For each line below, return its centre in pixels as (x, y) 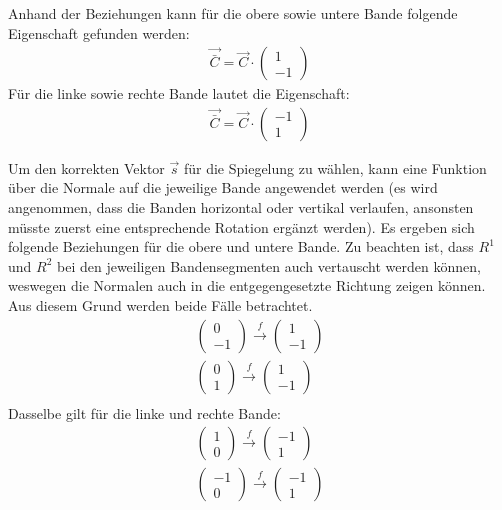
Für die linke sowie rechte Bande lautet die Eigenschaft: (179, 93)
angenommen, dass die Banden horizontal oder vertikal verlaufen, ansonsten (241, 207)
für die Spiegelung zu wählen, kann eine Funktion (335, 167)
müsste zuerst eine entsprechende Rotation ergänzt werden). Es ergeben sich (241, 226)
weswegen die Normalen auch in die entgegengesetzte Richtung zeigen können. (247, 285)
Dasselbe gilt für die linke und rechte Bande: (144, 412)
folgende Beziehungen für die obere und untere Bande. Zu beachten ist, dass (241, 246)
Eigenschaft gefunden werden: (99, 32)
